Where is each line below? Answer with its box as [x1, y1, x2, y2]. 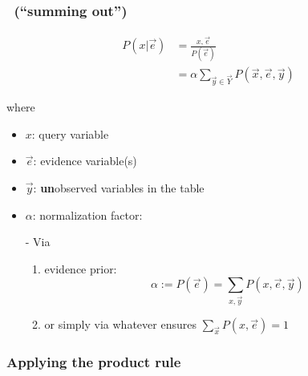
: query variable [31, 125, 109, 142]
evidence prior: [44, 260, 117, 277]
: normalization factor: [32, 206, 143, 223]
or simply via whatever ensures [44, 316, 197, 333]
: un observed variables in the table [33, 180, 205, 196]
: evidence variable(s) [33, 152, 137, 169]
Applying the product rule [6, 352, 181, 372]
